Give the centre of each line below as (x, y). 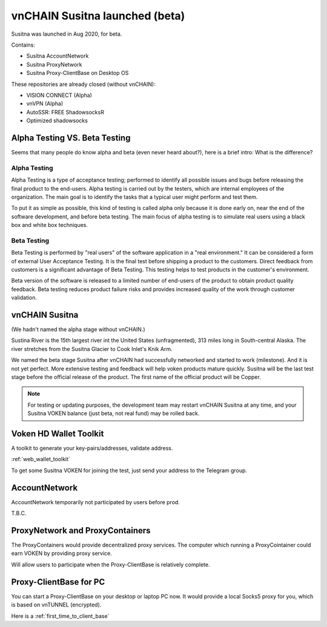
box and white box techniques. (49, 225)
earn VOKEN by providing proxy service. (61, 553)
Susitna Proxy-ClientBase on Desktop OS (78, 73)
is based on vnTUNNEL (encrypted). (56, 605)
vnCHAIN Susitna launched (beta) (98, 16)
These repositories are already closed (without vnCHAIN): (83, 84)
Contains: (23, 45)
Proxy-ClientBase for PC (58, 582)
